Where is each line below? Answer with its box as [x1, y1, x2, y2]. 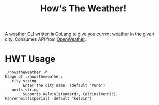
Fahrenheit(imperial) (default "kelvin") [5, 96, 92, 101]
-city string [9, 79, 37, 84]
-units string [9, 87, 39, 92]
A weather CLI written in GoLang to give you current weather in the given [5, 31, 155, 37]
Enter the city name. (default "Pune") [23, 83, 106, 88]
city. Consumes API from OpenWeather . [5, 36, 86, 42]
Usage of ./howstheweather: [5, 74, 63, 79]
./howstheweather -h [5, 70, 48, 75]
